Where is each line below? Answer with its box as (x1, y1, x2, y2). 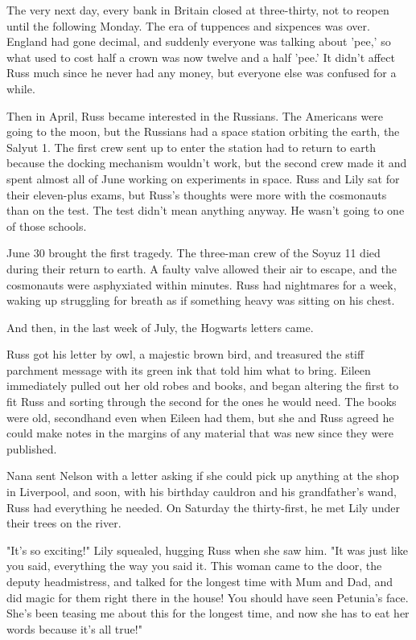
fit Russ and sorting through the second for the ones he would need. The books (6, 393, 397, 410)
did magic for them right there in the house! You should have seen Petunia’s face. (6, 589, 409, 605)
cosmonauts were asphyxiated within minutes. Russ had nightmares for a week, (6, 276, 397, 293)
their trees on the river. (6, 515, 122, 531)
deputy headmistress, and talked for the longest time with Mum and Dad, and (6, 573, 393, 589)
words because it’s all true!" (6, 620, 142, 637)
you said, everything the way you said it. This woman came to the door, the (6, 557, 382, 574)
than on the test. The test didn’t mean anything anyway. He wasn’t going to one (6, 202, 405, 219)
